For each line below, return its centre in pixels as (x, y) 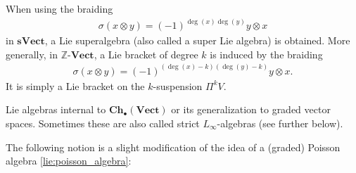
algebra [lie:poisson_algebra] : (69, 161)
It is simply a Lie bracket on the (75, 85)
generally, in (32, 54)
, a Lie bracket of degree (146, 54)
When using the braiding (59, 8)
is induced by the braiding (266, 54)
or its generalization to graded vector (251, 109)
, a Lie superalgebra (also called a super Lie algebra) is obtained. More (197, 40)
